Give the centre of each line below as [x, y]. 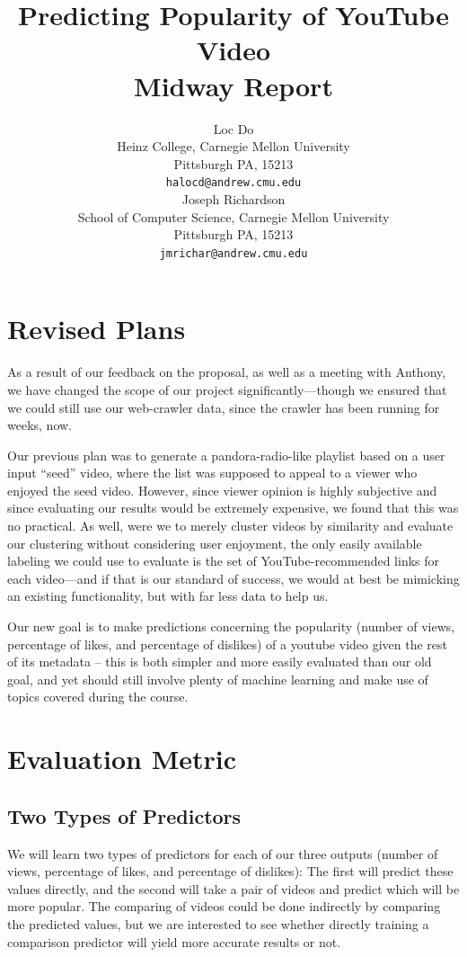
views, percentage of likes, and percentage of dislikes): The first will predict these [230, 871]
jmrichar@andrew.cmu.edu [233, 253]
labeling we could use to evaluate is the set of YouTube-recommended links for [224, 561]
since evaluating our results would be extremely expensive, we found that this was [233, 508]
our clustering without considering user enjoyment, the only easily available [215, 543]
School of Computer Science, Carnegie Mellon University [233, 216]
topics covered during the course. [98, 697]
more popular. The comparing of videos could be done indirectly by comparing [224, 906]
